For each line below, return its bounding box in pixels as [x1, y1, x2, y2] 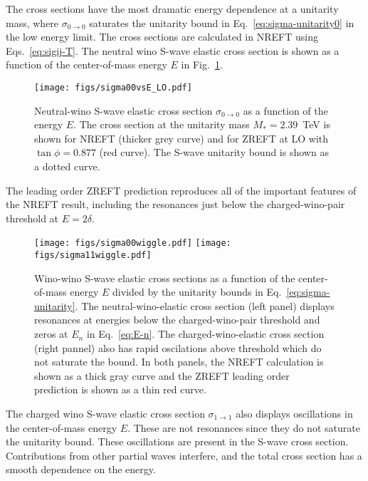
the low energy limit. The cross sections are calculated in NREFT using [6, 29, 318, 44]
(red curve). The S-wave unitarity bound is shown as [99, 145, 329, 160]
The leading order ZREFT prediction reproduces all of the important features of [6, 182, 357, 197]
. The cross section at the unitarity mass [73, 117, 250, 132]
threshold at [6, 210, 59, 225]
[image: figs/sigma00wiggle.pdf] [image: [34, 238, 231, 249]
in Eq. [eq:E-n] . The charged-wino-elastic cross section [86, 326, 325, 341]
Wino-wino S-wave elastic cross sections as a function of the [34, 270, 295, 285]
